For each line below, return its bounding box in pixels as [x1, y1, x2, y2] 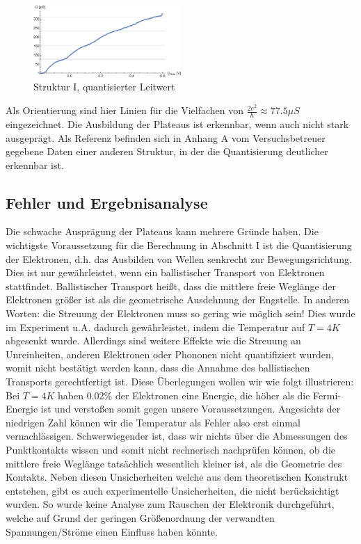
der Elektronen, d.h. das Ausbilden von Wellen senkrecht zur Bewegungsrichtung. [6, 251, 352, 266]
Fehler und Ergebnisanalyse [6, 191, 208, 213]
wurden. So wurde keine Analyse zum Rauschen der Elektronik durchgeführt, [6, 497, 335, 511]
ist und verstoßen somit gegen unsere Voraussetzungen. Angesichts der [40, 401, 341, 416]
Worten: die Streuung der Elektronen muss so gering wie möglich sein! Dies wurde [6, 306, 355, 321]
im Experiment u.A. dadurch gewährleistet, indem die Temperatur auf [6, 319, 305, 334]
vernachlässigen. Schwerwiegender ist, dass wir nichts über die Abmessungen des [6, 429, 348, 443]
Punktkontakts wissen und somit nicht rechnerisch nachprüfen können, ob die [6, 442, 336, 456]
